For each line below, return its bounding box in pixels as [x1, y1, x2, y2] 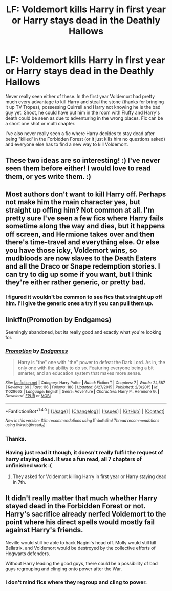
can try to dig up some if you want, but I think [5, 270, 152, 278]
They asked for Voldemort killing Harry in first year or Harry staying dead [12, 473, 167, 480]
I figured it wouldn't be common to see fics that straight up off [5, 293, 163, 300]
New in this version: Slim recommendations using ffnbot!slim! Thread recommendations [5, 418, 160, 423]
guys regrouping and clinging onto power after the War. [5, 566, 122, 572]
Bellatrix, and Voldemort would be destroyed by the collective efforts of [5, 545, 156, 551]
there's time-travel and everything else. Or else [5, 238, 160, 246]
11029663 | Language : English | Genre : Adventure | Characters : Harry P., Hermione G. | [5, 389, 160, 394]
